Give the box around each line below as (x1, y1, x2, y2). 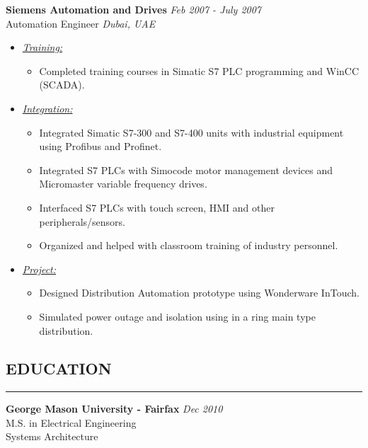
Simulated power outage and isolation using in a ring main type (39, 309, 316, 323)
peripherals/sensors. (39, 214, 125, 229)
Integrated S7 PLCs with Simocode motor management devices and (39, 162, 333, 177)
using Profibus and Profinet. (39, 139, 162, 154)
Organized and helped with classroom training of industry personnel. (39, 238, 338, 253)
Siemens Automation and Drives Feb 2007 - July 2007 (6, 2, 262, 16)
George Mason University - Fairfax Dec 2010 (6, 401, 223, 416)
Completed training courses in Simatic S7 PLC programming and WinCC (39, 63, 360, 78)
